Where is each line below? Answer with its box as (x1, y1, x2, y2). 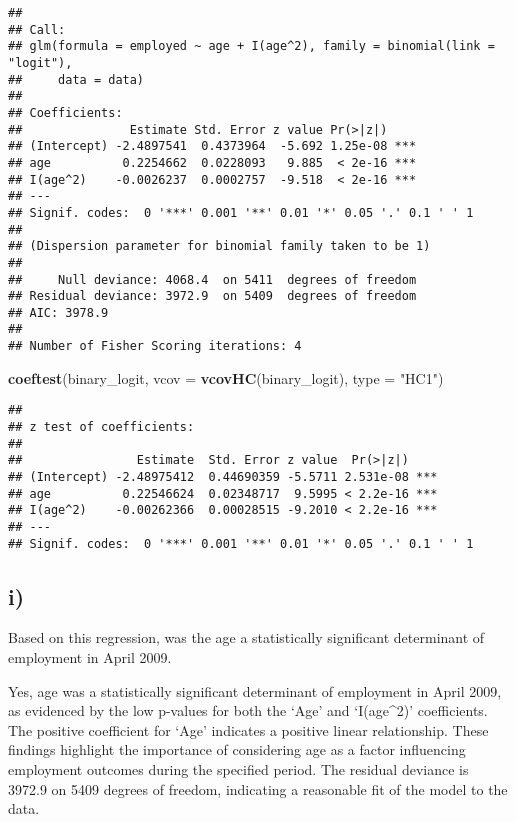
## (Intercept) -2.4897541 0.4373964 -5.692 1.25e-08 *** (8, 139, 417, 154)
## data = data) (8, 72, 145, 87)
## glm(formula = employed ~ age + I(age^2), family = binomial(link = (8, 39, 495, 54)
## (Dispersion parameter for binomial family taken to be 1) (8, 239, 431, 254)
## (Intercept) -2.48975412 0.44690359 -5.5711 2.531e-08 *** (8, 470, 438, 484)
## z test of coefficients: (8, 420, 195, 435)
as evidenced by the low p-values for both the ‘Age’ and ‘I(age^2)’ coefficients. (8, 700, 488, 721)
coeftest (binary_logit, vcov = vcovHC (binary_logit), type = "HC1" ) (8, 367, 444, 388)
